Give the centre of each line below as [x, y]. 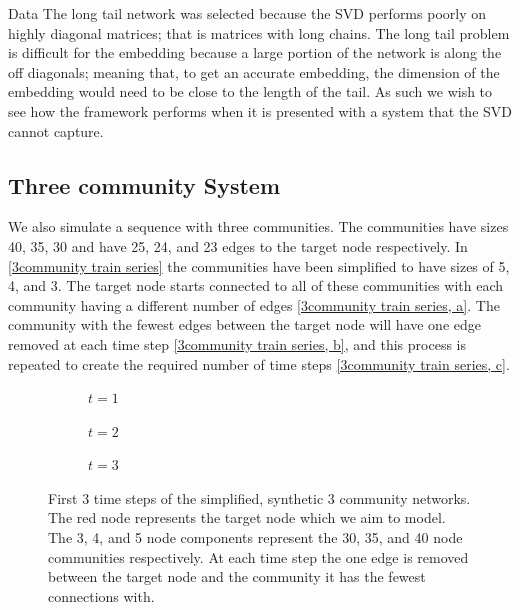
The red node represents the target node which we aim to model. [247, 517]
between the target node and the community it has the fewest [237, 576]
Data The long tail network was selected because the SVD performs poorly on [247, 13]
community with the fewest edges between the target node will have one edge [245, 324]
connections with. [101, 595]
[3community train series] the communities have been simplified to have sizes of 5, [259, 265]
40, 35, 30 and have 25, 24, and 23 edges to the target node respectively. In [238, 245]
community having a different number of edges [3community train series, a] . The [254, 304]
